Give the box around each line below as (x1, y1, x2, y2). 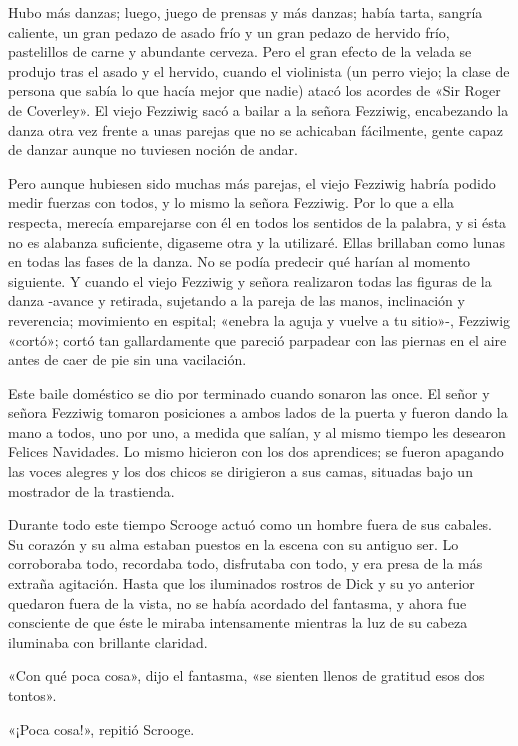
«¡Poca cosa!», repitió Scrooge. (8, 718, 195, 739)
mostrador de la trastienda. (8, 480, 175, 501)
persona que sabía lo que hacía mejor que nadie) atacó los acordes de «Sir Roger (8, 80, 501, 101)
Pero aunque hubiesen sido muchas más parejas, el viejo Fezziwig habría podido (8, 172, 496, 193)
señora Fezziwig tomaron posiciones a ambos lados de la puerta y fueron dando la (8, 402, 508, 423)
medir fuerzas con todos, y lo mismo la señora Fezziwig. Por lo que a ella (8, 192, 455, 213)
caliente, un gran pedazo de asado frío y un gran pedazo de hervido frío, (8, 21, 450, 42)
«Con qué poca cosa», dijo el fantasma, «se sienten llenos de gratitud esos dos (8, 665, 485, 686)
